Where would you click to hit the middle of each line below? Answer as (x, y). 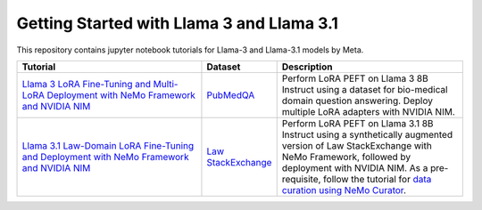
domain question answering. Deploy (357, 101)
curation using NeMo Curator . (344, 190)
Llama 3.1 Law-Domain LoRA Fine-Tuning (108, 145)
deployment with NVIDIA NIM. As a (355, 167)
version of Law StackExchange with (357, 145)
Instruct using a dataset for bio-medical (365, 89)
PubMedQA (231, 95)
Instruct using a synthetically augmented (367, 134)
